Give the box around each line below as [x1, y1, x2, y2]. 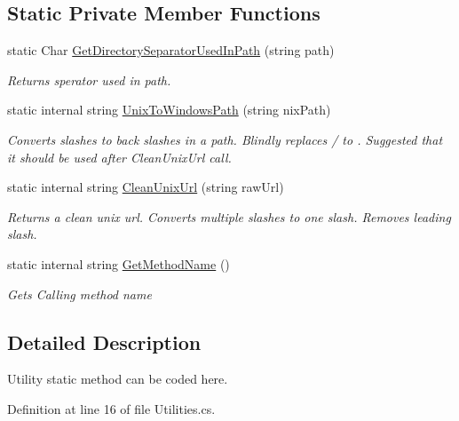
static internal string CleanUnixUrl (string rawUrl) [7, 178, 284, 196]
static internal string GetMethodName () [7, 254, 230, 273]
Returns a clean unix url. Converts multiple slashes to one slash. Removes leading [7, 207, 451, 226]
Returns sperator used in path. [7, 70, 171, 89]
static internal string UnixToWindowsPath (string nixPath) [7, 100, 331, 119]
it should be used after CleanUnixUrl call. [7, 147, 232, 166]
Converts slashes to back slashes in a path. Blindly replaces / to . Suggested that [7, 130, 443, 148]
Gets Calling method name [7, 284, 152, 303]
